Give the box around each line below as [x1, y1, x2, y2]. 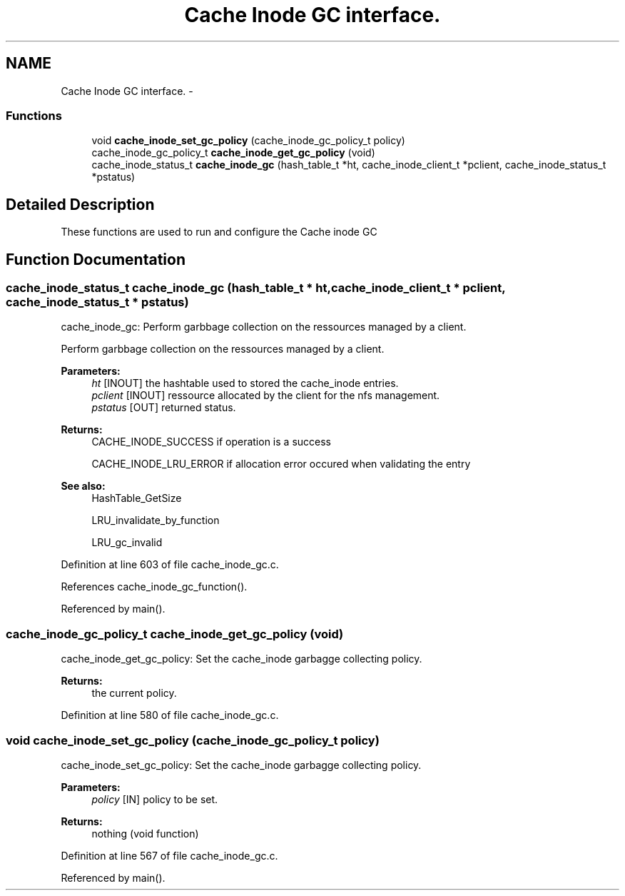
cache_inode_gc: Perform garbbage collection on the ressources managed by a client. [61, 321, 467, 333]
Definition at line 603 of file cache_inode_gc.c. [61, 558, 279, 571]
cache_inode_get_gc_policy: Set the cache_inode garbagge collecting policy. [61, 653, 422, 665]
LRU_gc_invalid [91, 536, 163, 549]
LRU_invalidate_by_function [91, 514, 220, 527]
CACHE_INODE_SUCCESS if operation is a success [91, 436, 331, 448]
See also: [61, 480, 106, 493]
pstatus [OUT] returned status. [91, 401, 236, 414]
